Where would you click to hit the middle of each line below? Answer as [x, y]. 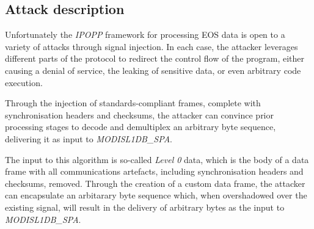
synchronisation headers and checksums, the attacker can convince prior [140, 114]
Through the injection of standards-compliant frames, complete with [133, 103]
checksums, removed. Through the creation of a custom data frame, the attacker [155, 183]
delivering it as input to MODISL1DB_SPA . [89, 138]
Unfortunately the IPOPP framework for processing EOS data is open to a [145, 35]
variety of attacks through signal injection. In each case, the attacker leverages [152, 46]
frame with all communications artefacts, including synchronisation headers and [154, 171]
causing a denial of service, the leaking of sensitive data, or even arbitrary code [153, 70]
